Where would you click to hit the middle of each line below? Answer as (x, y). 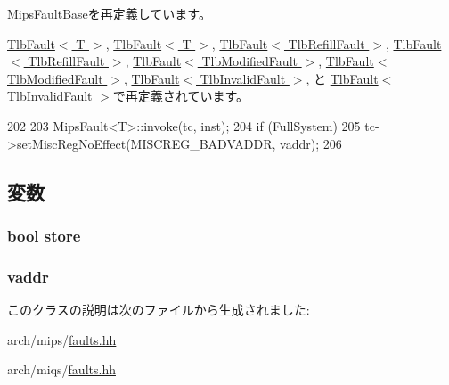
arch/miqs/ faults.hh (61, 369)
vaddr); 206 (311, 143)
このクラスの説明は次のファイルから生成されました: (159, 309)
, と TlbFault (342, 78)
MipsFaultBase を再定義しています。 (109, 13)
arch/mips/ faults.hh (62, 339)
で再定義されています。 (181, 96)
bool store (44, 235)
